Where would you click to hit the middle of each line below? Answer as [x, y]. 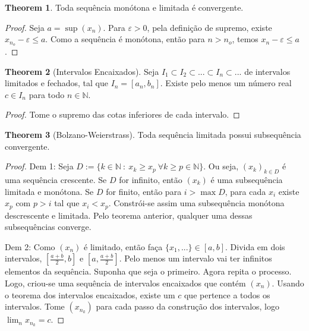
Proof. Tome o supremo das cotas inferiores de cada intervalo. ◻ [122, 114]
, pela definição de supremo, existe [209, 27]
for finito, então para [144, 191]
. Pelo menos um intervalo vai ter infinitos [196, 258]
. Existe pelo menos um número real [226, 83]
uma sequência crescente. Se [56, 179]
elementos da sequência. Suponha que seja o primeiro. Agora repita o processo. [148, 271]
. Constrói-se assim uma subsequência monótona [196, 203]
